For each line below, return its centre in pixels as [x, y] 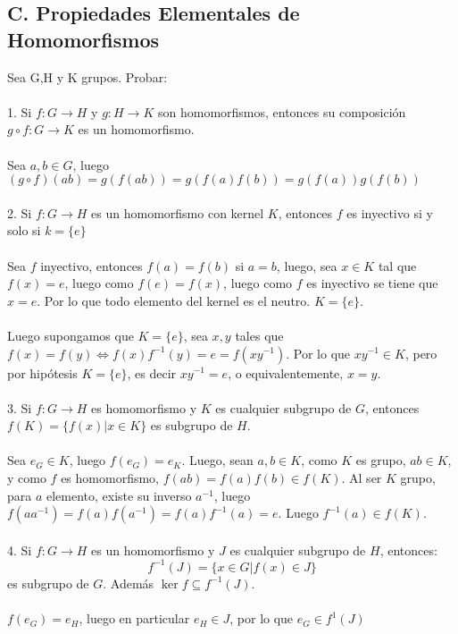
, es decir [152, 372]
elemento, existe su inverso [119, 495]
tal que [397, 265]
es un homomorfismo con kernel [178, 212]
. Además [129, 583]
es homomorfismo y [144, 407]
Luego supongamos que [71, 335]
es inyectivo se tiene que [372, 283]
